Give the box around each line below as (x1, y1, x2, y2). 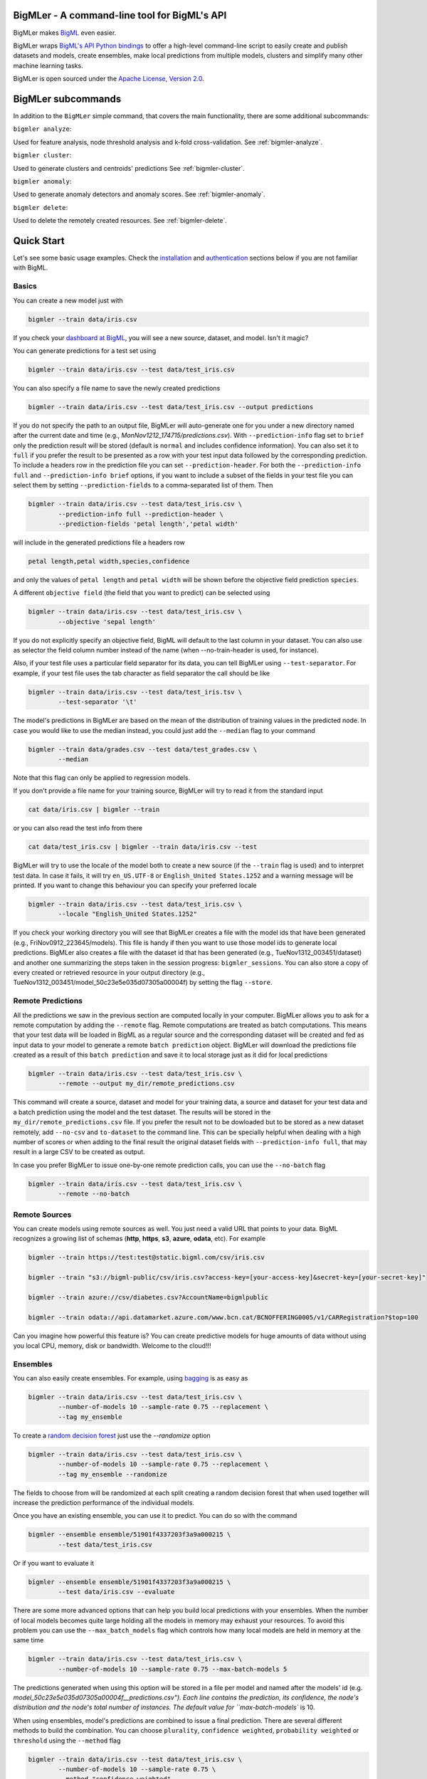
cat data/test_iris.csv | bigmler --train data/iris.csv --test (28, 843, 258, 851)
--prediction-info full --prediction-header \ (58, 510, 223, 518)
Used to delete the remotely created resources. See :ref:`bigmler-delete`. (13, 216, 228, 225)
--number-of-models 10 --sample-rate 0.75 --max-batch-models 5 (58, 1665, 288, 1673)
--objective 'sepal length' (58, 618, 157, 625)
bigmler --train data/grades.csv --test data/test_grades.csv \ (28, 745, 258, 754)
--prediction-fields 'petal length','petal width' (58, 519, 238, 528)
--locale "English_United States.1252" (58, 910, 197, 918)
